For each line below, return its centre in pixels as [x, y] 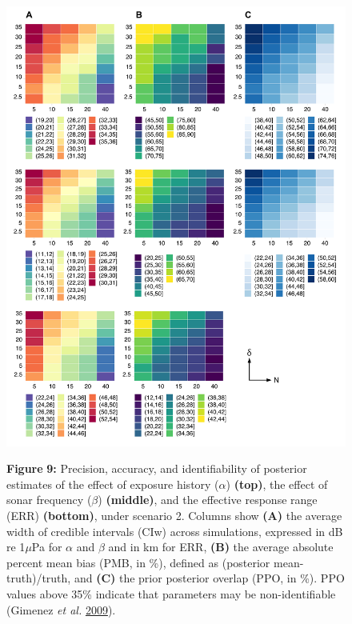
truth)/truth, [39, 578]
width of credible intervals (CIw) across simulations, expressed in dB [175, 531]
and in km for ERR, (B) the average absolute [221, 547]
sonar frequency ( [49, 500]
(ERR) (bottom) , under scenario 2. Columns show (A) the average [174, 515]
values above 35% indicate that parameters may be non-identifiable [171, 593]
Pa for [47, 547]
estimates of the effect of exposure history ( [113, 484]
